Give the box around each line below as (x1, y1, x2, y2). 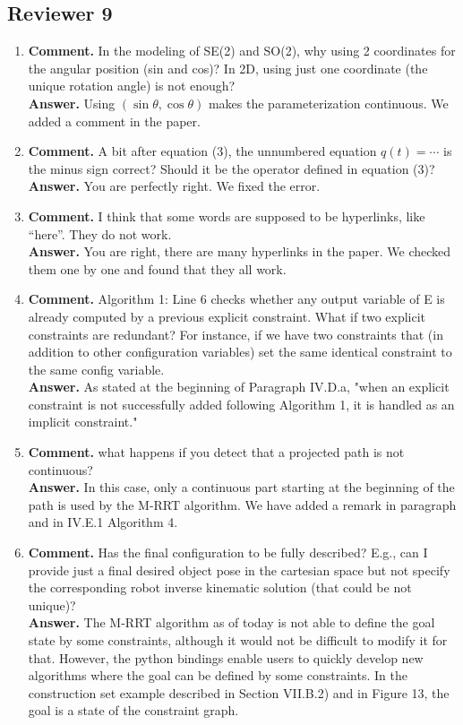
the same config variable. (28, 359, 165, 378)
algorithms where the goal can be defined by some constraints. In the (28, 666, 407, 685)
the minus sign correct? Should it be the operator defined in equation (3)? (28, 159, 435, 177)
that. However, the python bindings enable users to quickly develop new (28, 648, 424, 667)
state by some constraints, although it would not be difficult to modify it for (28, 631, 448, 650)
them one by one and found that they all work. (28, 259, 287, 278)
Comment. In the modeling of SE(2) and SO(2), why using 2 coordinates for (28, 41, 456, 60)
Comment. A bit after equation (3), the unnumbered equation (28, 142, 377, 160)
